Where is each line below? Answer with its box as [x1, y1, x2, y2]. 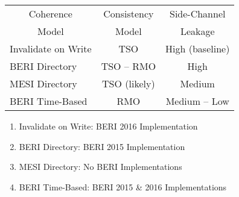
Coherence [28, 7, 72, 20]
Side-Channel [170, 7, 226, 20]
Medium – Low [165, 94, 229, 108]
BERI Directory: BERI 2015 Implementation [19, 140, 185, 152]
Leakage [180, 24, 215, 38]
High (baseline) [165, 42, 230, 55]
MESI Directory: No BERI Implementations [19, 160, 182, 173]
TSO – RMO [101, 59, 156, 73]
